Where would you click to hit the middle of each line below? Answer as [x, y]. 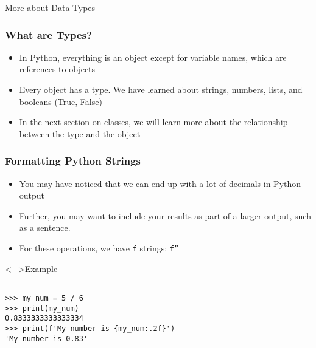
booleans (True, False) [61, 101]
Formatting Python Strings [73, 161]
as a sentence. [45, 227]
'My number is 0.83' [47, 339]
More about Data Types [50, 7]
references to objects [57, 69]
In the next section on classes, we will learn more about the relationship [153, 122]
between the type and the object [80, 133]
